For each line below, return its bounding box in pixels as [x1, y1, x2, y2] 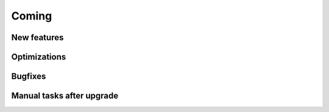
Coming [11, 9, 52, 23]
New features [11, 32, 64, 43]
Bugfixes [11, 71, 46, 82]
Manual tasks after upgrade [11, 91, 119, 101]
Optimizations [11, 52, 66, 62]
